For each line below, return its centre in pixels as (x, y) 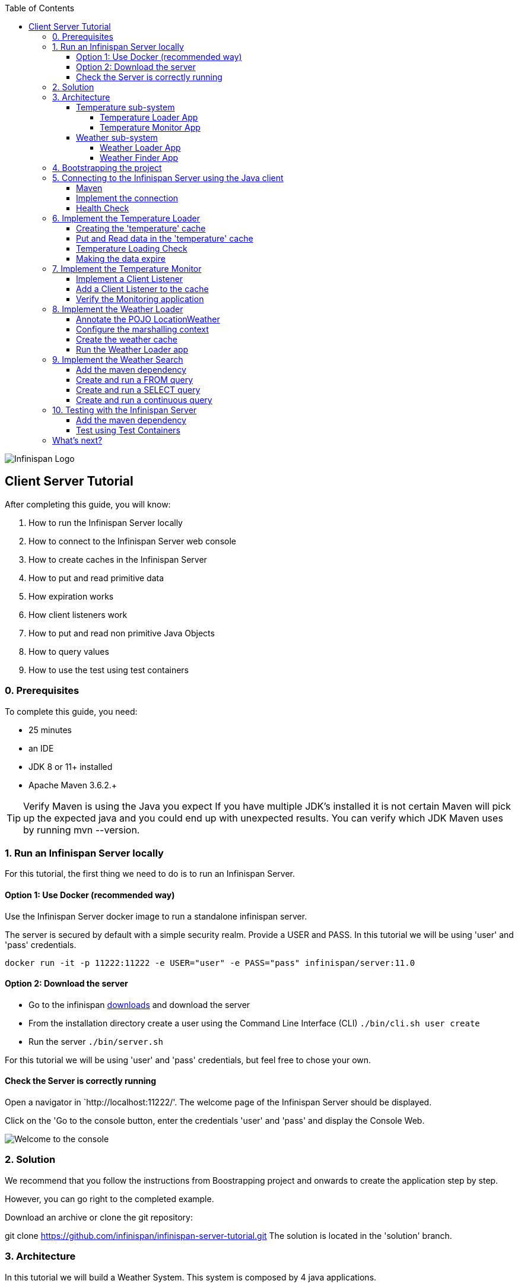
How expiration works (71, 596)
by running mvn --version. (82, 830)
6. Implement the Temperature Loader (126, 218)
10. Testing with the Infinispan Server (125, 410)
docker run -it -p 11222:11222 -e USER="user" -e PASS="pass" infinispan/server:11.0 (210, 963)
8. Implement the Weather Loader (118, 309)
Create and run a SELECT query (138, 390)
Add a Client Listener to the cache (142, 289)
